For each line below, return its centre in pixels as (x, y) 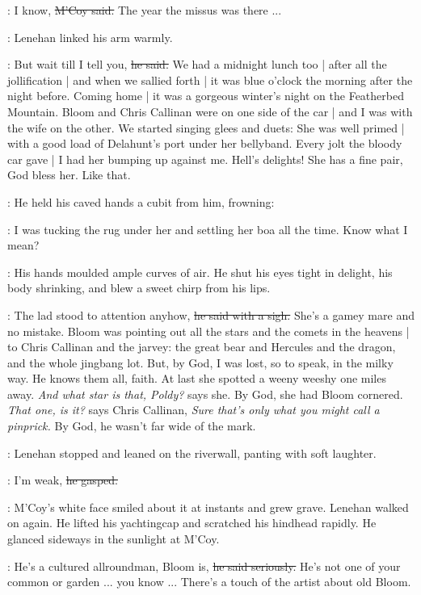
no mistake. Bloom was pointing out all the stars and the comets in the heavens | (208, 331)
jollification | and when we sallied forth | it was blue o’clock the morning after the (210, 80)
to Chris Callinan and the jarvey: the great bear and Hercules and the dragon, (202, 347)
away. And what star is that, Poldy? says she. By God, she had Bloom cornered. (205, 394)
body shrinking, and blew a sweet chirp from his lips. (139, 288)
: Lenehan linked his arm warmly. (90, 37)
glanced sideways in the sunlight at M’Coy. (114, 539)
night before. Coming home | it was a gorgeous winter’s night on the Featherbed (206, 96)
